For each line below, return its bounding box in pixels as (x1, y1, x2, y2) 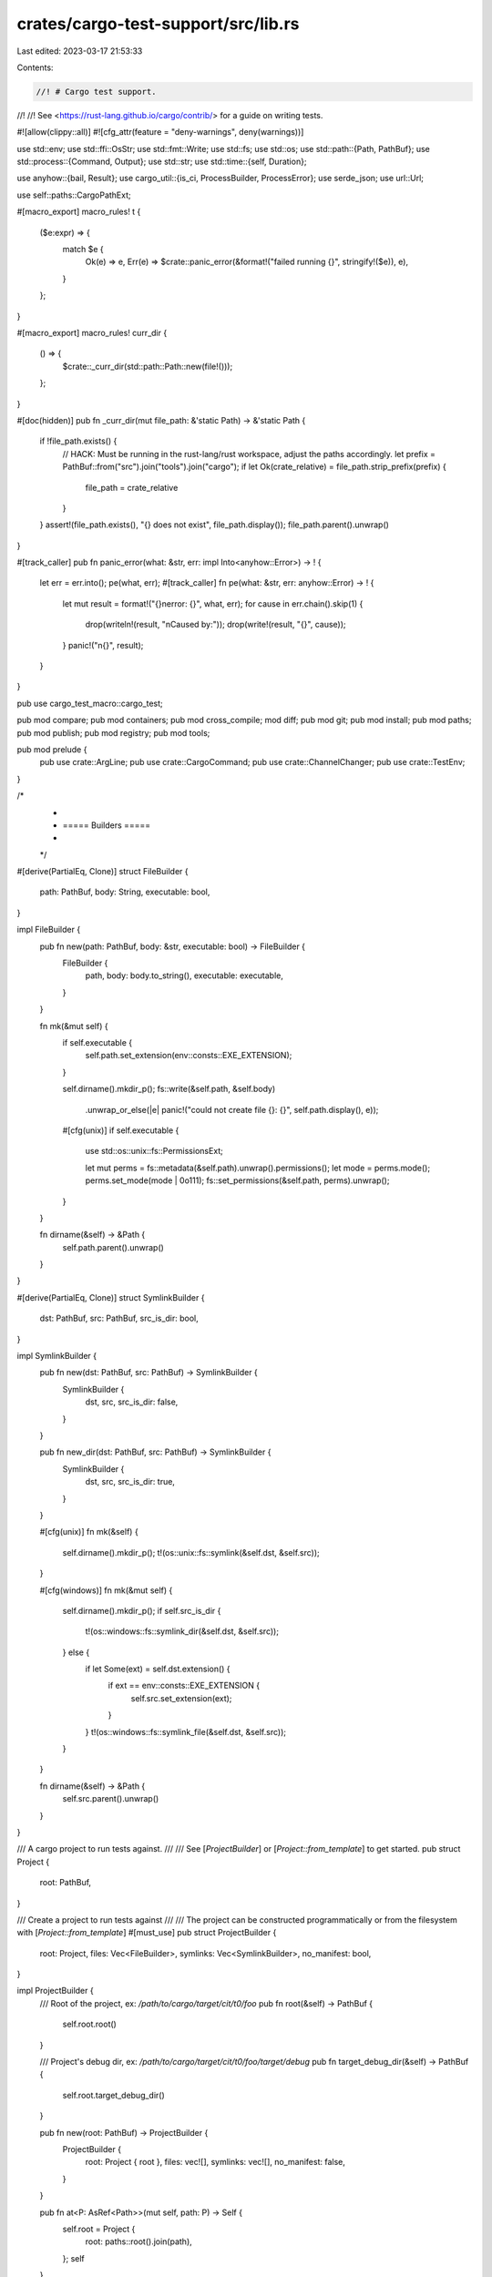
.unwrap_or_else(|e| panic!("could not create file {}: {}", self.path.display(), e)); (85, 1104, 379, 1115)
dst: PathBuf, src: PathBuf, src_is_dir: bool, (39, 1312, 200, 1324)
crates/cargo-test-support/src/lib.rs (16, 14, 300, 34)
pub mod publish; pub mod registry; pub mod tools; (16, 727, 210, 738)
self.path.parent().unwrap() (62, 1241, 164, 1252)
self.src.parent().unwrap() (62, 1793, 159, 1804)
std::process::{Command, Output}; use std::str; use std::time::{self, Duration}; (16, 156, 307, 168)
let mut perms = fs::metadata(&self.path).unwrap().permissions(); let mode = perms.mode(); (85, 1162, 431, 1173)
